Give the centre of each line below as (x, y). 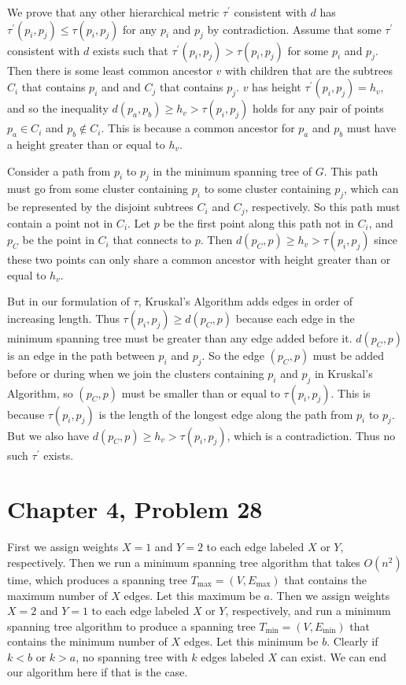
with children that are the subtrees (309, 70)
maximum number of (57, 595)
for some (308, 50)
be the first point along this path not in (258, 222)
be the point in (58, 240)
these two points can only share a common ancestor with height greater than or (199, 259)
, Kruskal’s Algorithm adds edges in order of (245, 301)
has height (277, 87)
